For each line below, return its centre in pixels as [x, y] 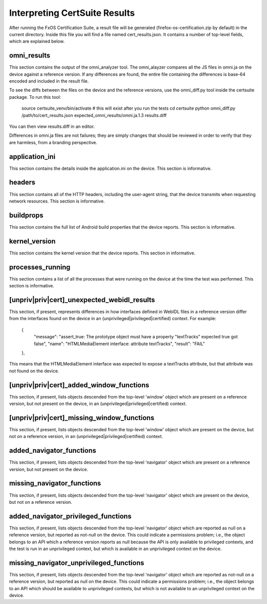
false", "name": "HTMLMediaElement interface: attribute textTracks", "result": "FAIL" [119, 344]
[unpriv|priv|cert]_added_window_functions [79, 385]
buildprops [26, 215]
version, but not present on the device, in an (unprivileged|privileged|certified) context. [98, 403]
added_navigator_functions [53, 451]
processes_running [40, 267]
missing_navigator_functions [55, 483]
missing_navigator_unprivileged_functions [77, 563]
